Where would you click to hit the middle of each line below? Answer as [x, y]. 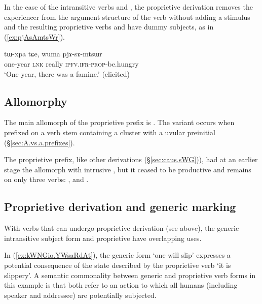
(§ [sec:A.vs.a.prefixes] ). [40, 142]
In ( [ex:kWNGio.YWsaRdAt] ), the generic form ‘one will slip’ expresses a [117, 255]
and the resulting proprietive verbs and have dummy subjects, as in [109, 27]
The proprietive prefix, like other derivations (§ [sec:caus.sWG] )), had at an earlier [131, 159]
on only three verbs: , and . [46, 179]
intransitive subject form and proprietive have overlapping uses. [103, 238]
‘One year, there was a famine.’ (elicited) [67, 73]
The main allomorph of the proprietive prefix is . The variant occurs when [119, 122]
